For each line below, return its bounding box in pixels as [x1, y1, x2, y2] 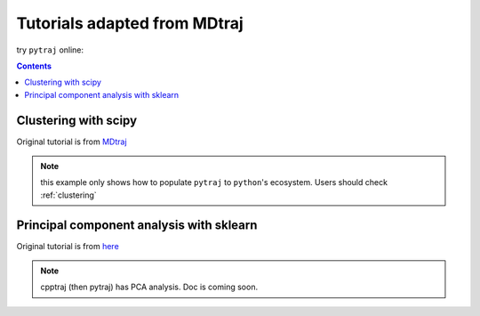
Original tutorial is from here [16, 240, 119, 251]
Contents [16, 61, 52, 71]
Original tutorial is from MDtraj [16, 136, 128, 147]
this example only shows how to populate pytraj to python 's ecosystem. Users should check [40, 177, 388, 188]
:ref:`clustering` [40, 190, 97, 200]
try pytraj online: [16, 45, 84, 55]
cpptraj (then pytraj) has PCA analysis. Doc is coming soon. [40, 281, 258, 293]
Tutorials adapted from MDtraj [16, 13, 244, 33]
